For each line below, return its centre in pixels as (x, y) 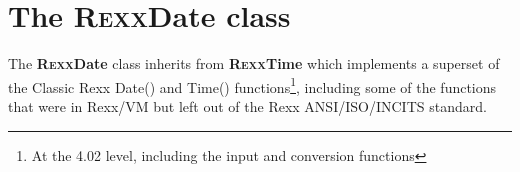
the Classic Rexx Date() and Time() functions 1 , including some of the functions (252, 85)
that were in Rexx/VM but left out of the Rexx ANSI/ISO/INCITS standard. (247, 105)
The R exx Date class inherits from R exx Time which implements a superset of (254, 63)
